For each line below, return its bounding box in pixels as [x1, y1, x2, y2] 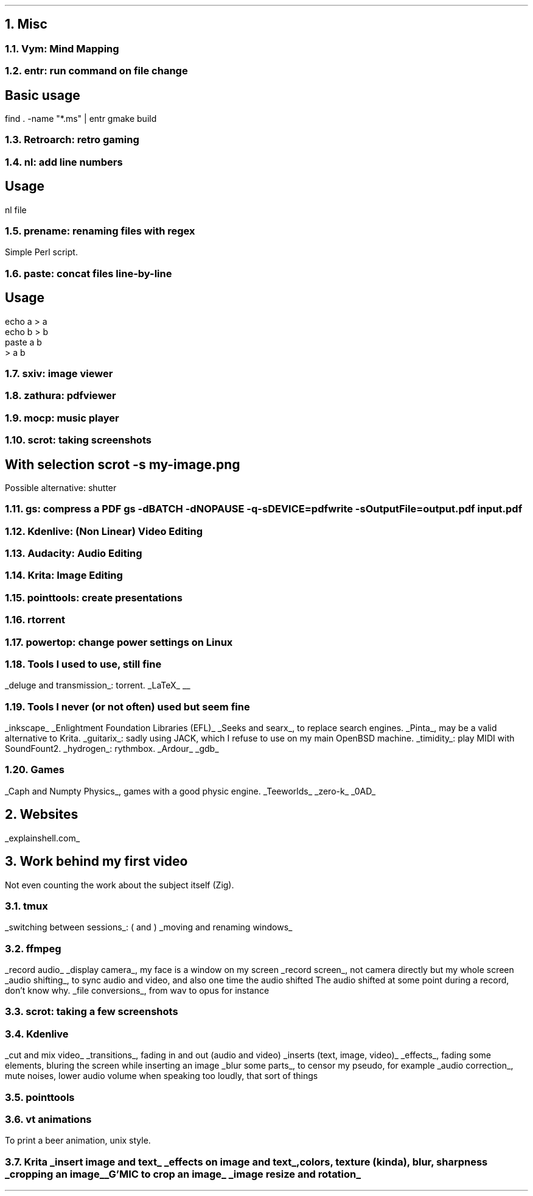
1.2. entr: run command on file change [5, 65, 188, 77]
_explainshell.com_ [5, 832, 80, 843]
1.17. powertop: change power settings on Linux [5, 635, 233, 648]
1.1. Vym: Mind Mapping [5, 42, 119, 55]
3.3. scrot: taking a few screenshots [5, 1005, 178, 1018]
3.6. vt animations [5, 1113, 92, 1125]
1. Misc [5, 16, 47, 32]
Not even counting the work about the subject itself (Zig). [5, 879, 234, 890]
